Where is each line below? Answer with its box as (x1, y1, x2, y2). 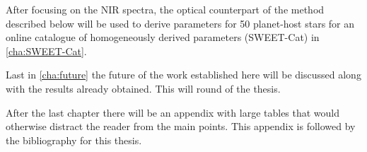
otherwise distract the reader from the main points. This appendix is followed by (6, 119, 356, 134)
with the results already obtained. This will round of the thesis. (6, 81, 281, 95)
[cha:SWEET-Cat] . (6, 43, 87, 58)
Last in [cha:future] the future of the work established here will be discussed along (6, 67, 361, 82)
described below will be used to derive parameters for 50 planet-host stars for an (6, 16, 355, 30)
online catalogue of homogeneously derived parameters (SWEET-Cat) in (6, 30, 320, 45)
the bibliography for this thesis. (6, 132, 142, 147)
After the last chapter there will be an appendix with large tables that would (6, 105, 340, 119)
